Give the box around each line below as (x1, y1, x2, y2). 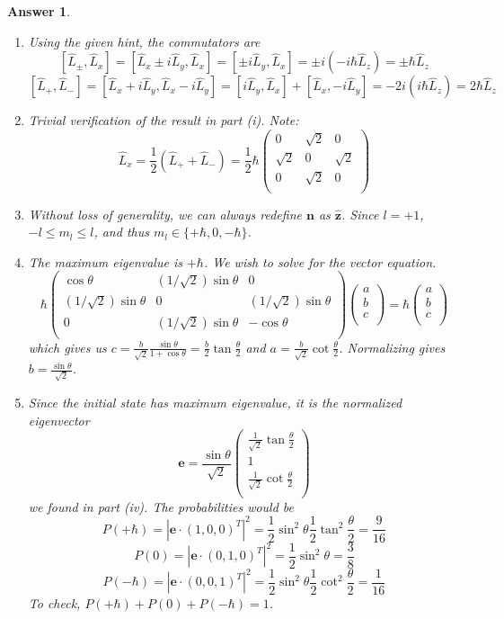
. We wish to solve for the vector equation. (203, 252, 437, 271)
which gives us (28, 337, 107, 356)
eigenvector (28, 410, 90, 429)
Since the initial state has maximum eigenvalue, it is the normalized (28, 393, 402, 411)
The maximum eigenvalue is (28, 252, 182, 271)
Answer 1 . (7, 2, 70, 20)
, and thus (93, 222, 149, 241)
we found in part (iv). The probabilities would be (28, 497, 295, 516)
